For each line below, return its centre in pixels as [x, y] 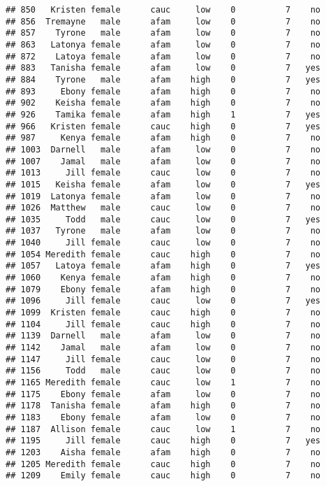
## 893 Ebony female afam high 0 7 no [163, 91]
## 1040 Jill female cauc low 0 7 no [163, 243]
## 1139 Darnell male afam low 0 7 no [163, 336]
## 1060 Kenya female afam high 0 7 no [163, 278]
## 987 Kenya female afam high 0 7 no [163, 138]
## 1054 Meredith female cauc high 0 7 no [163, 254]
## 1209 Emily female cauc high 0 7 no [163, 476]
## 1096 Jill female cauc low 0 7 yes [163, 301]
